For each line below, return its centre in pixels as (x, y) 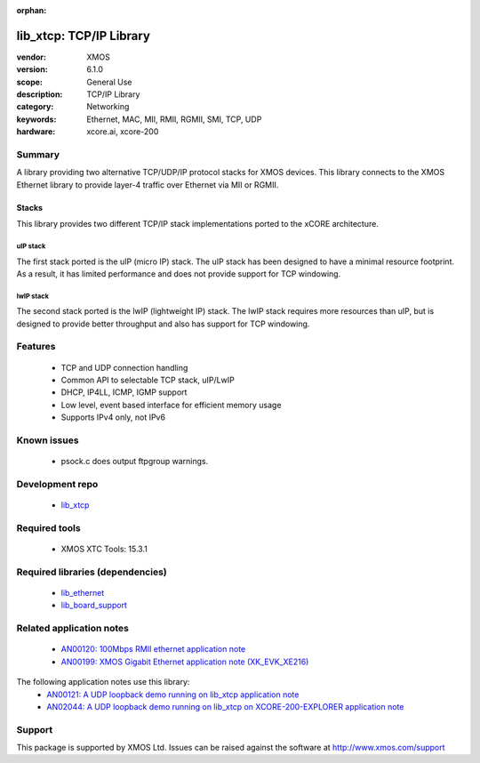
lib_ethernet (83, 593)
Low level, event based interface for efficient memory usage (171, 405)
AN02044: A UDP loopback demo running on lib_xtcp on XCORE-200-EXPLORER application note (225, 706)
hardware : (36, 132)
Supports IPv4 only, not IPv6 (113, 417)
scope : (30, 82)
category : (35, 107)
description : (40, 94)
